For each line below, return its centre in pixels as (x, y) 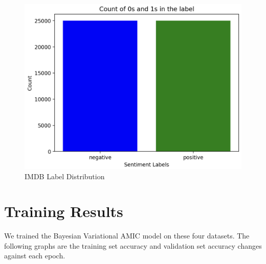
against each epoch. (35, 256)
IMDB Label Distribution (65, 176)
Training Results (64, 211)
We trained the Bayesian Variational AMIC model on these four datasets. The (127, 236)
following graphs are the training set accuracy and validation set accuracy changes (133, 245)
